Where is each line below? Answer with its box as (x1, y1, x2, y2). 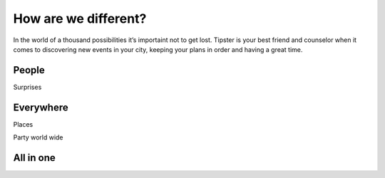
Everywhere (13, 101, 68, 113)
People (13, 64, 46, 76)
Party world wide (13, 133, 63, 142)
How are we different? (13, 11, 147, 26)
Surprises (13, 83, 42, 91)
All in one (13, 152, 56, 164)
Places (13, 120, 34, 128)
